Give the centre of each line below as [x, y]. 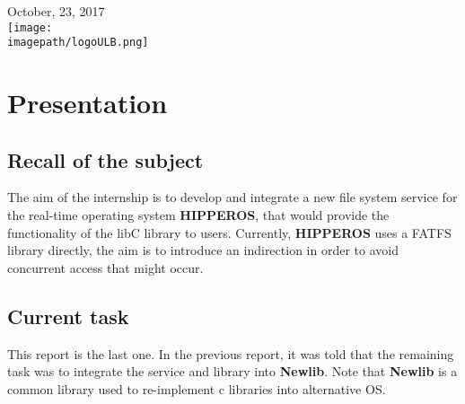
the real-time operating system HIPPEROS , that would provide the [198, 215]
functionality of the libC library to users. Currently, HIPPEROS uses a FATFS [229, 232]
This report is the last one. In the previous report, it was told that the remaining [231, 353]
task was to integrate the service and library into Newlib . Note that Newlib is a [232, 371]
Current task [68, 316]
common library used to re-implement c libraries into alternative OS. [197, 388]
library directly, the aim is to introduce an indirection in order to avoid [203, 250]
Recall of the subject [105, 159]
